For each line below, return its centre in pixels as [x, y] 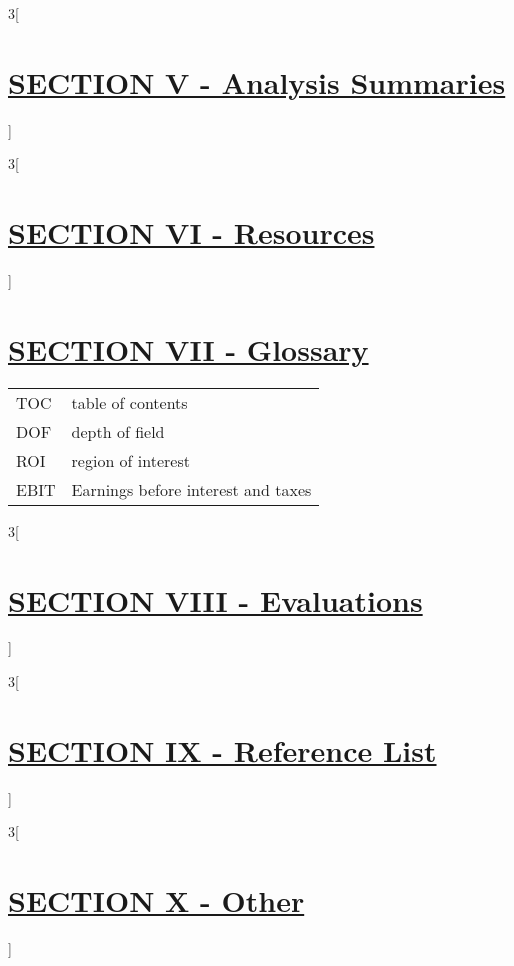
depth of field [118, 431]
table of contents [129, 402]
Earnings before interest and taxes [191, 489]
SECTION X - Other [156, 900]
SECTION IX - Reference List [222, 749]
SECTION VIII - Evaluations [215, 599]
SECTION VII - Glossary [188, 348]
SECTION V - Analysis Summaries [257, 81]
